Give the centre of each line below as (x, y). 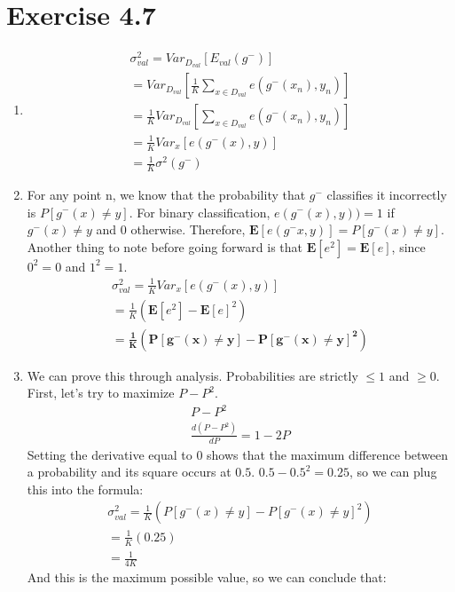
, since (408, 246)
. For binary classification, (200, 212)
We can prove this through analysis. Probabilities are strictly (192, 375)
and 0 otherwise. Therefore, (171, 229)
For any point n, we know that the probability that (166, 194)
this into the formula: (85, 489)
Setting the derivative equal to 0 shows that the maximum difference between (238, 454)
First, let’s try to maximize (101, 393)
